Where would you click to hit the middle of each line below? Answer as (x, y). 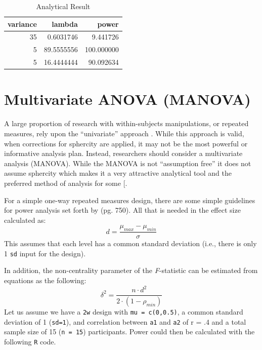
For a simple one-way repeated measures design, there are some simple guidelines (130, 200)
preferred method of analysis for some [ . (66, 183)
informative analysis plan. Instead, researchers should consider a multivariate (123, 153)
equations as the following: (45, 280)
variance (22, 24)
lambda (65, 24)
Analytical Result (63, 6)
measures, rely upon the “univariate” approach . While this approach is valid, (124, 133)
